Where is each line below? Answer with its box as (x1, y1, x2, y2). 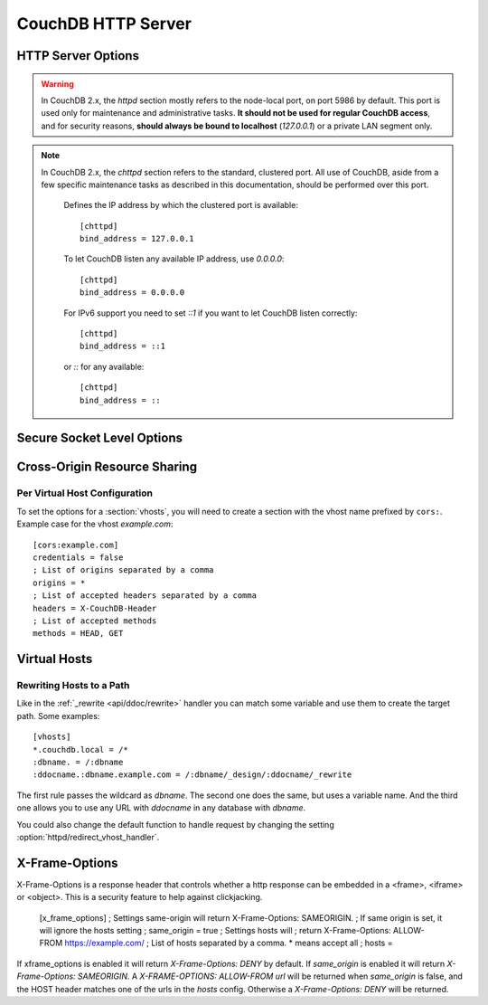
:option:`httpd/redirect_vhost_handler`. (16, 831, 160, 842)
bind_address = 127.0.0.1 (80, 233, 194, 244)
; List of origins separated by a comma (33, 565, 214, 575)
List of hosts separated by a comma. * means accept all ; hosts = (150, 937, 393, 949)
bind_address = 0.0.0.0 (80, 288, 185, 298)
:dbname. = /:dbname (33, 757, 124, 767)
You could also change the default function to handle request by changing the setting (16, 819, 334, 830)
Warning (41, 78, 74, 90)
